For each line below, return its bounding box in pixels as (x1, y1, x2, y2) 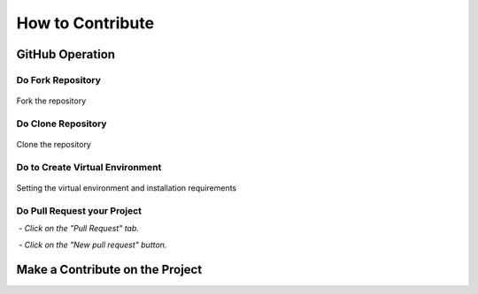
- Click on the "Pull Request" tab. (18, 223, 139, 234)
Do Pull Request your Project (16, 204, 142, 216)
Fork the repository (16, 95, 87, 106)
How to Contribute (16, 13, 155, 33)
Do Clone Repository (16, 117, 107, 130)
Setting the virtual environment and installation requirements (16, 183, 237, 193)
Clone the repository (16, 139, 92, 150)
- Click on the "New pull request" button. (18, 239, 167, 250)
